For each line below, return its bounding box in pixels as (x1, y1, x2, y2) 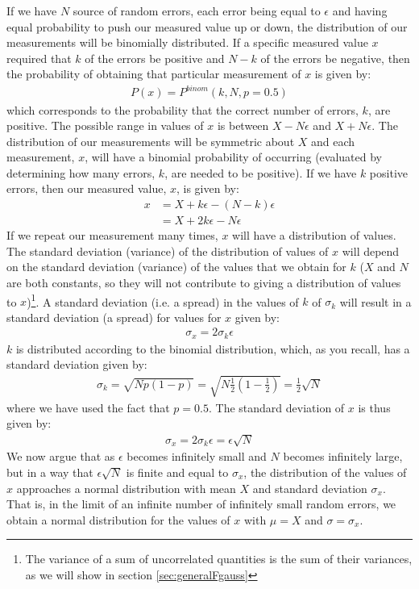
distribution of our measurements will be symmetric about (6, 132, 295, 149)
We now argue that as (6, 448, 115, 465)
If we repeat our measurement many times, (6, 227, 218, 244)
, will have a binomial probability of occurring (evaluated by (85, 148, 383, 165)
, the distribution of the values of (243, 463, 407, 480)
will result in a (339, 293, 412, 310)
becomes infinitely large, (283, 448, 403, 465)
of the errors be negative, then (260, 49, 410, 66)
